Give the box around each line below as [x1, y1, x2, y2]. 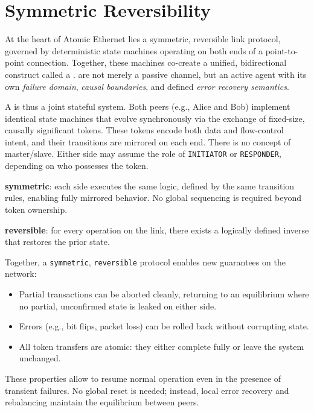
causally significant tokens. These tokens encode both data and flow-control [5, 124, 284, 136]
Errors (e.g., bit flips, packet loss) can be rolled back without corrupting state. [19, 320, 309, 332]
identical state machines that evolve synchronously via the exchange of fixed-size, [5, 112, 305, 124]
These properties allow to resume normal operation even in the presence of [5, 372, 281, 384]
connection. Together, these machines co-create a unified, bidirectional [27, 56, 287, 69]
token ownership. [5, 203, 68, 215]
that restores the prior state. [5, 235, 110, 248]
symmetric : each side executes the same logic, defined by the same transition [5, 179, 295, 192]
